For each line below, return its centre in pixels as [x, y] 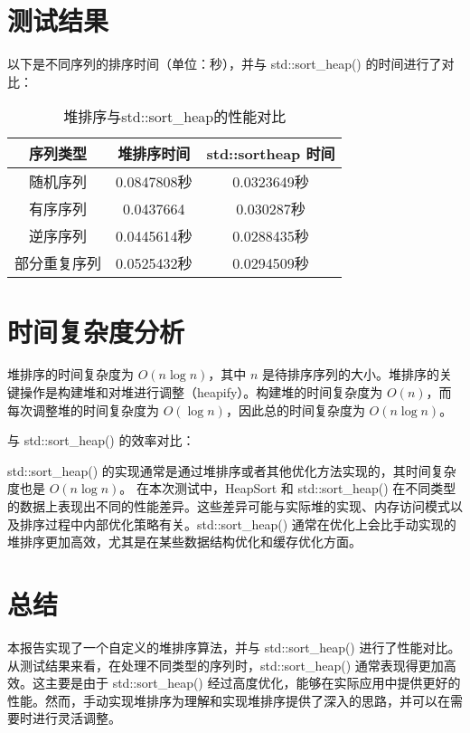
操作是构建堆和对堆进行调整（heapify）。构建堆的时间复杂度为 [201, 392]
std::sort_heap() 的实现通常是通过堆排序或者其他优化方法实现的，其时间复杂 [232, 470]
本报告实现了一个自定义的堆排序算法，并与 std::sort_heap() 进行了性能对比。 [234, 647]
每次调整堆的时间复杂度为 [83, 409]
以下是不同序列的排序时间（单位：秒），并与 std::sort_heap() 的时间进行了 [225, 64]
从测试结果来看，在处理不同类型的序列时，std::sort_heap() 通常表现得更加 [226, 665]
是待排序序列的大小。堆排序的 [351, 374]
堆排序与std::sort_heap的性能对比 [175, 117]
